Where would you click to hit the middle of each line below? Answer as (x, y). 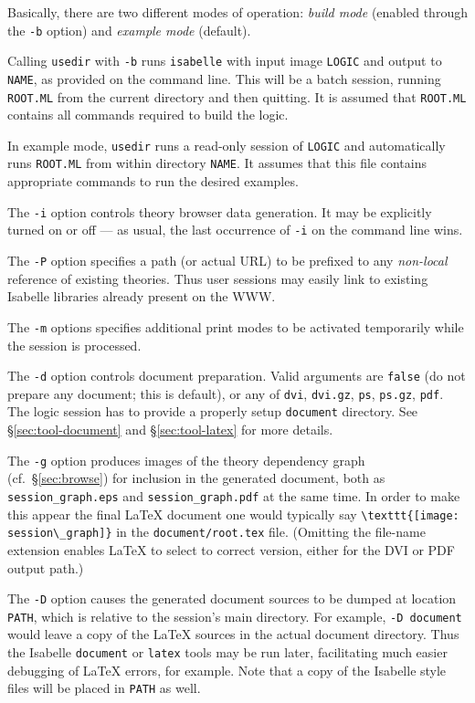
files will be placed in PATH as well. (104, 688)
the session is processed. (74, 345)
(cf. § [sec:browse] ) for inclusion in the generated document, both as (196, 478)
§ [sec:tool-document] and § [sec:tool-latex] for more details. (170, 430)
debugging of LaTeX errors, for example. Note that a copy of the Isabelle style (227, 670)
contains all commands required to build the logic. (148, 115)
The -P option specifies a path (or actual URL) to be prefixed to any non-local (227, 261)
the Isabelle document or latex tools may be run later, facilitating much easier (227, 652)
